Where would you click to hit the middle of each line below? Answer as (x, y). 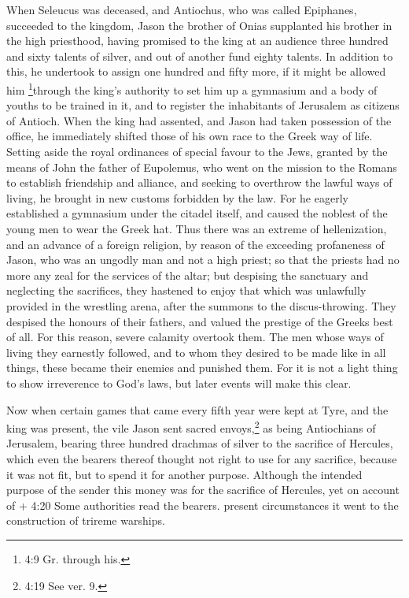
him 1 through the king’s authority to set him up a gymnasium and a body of (192, 88)
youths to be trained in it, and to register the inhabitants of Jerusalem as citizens (203, 105)
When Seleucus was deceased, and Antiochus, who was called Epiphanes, (182, 9)
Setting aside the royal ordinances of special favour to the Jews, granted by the (197, 151)
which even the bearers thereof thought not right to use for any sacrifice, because (202, 458)
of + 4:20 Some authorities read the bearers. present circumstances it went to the (203, 505)
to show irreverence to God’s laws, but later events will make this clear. (179, 383)
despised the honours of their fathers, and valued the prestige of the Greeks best (200, 321)
